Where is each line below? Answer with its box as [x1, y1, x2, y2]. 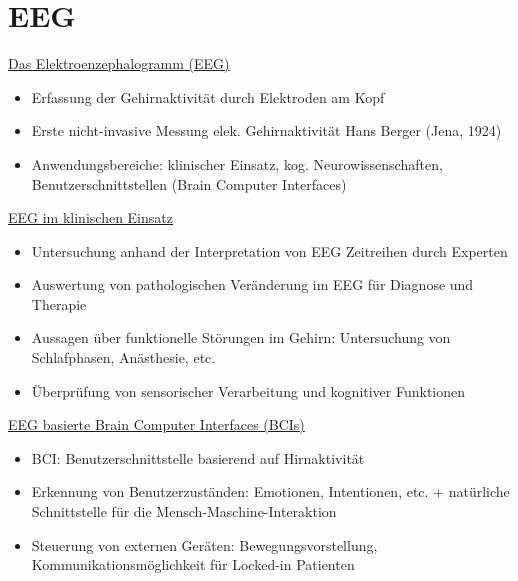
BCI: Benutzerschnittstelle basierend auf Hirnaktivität [31, 447, 365, 468]
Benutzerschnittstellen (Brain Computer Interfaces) [31, 173, 347, 194]
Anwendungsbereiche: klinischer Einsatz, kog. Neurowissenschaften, [31, 153, 443, 174]
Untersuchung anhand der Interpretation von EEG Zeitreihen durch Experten [31, 240, 508, 261]
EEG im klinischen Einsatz [8, 207, 173, 228]
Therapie [31, 293, 87, 314]
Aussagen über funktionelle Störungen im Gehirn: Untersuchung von [31, 327, 451, 348]
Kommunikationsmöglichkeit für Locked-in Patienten [31, 554, 355, 575]
